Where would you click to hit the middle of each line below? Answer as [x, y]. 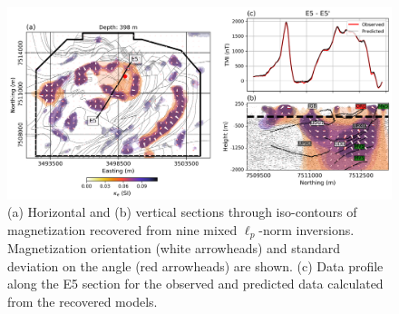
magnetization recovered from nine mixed [122, 229]
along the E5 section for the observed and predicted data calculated [195, 284]
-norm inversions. [307, 229]
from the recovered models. [83, 301]
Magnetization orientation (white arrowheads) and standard [174, 248]
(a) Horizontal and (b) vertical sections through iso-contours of [182, 212]
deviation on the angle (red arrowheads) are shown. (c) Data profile [195, 265]
